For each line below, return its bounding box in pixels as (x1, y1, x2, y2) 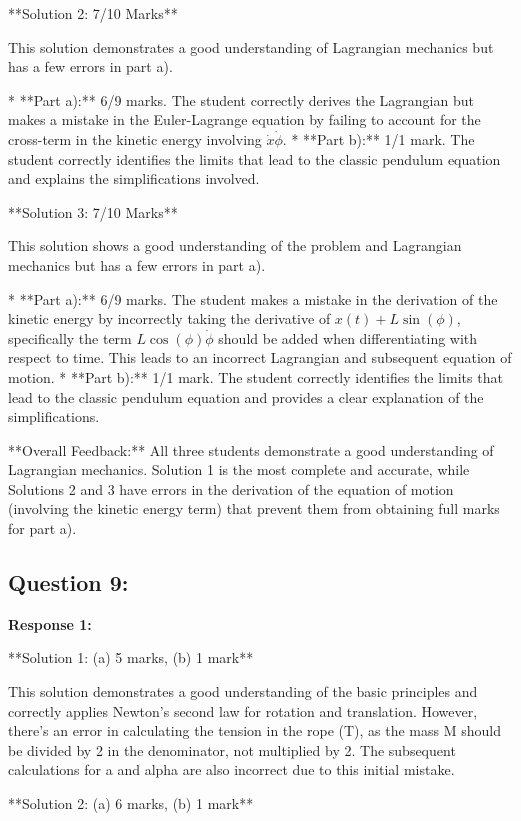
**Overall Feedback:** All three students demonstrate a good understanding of (8, 439, 494, 460)
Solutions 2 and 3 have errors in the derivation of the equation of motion (8, 478, 454, 499)
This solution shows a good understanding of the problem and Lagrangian (8, 235, 462, 256)
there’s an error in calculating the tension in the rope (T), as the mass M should (8, 720, 501, 741)
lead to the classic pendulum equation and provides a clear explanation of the (8, 386, 484, 407)
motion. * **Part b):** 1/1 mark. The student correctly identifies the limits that (8, 366, 503, 387)
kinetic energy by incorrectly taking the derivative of (8, 308, 331, 329)
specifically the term (8, 327, 132, 348)
